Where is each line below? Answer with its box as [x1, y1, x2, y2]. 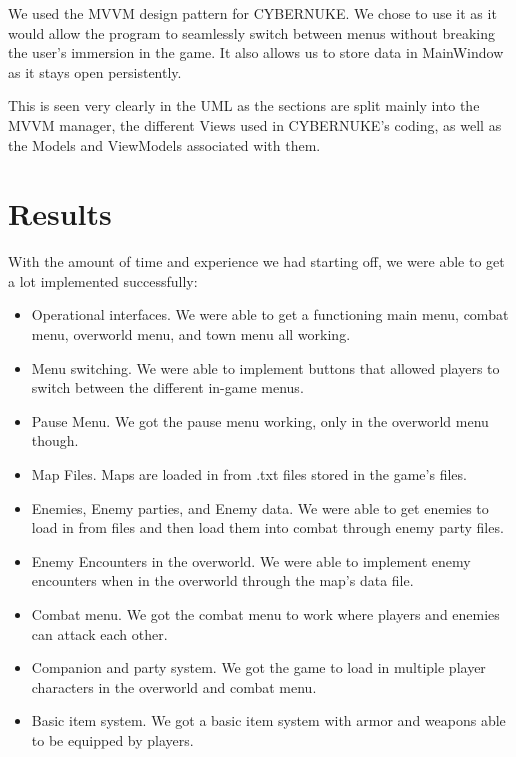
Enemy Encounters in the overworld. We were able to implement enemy [31, 550, 471, 571]
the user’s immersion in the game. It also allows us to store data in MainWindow [8, 42, 504, 63]
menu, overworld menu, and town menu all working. [31, 324, 351, 345]
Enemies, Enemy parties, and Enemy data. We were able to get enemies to [31, 497, 489, 518]
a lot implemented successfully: [8, 270, 198, 291]
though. [31, 430, 79, 451]
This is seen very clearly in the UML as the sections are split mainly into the [8, 95, 480, 116]
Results [8, 193, 112, 234]
